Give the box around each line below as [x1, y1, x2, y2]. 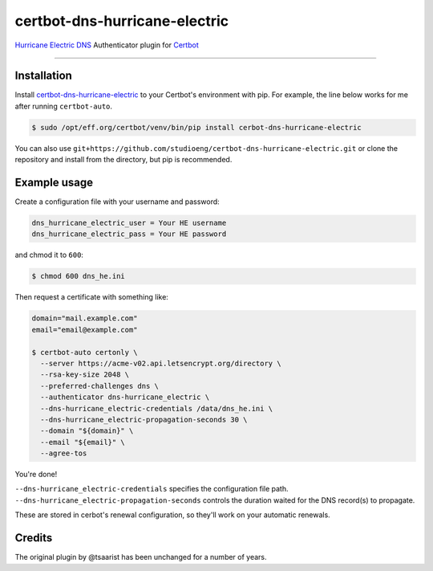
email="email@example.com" [31, 325, 138, 334]
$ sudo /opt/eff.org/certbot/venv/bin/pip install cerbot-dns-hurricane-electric [31, 123, 362, 132]
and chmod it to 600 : [14, 250, 84, 260]
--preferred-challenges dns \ [40, 381, 160, 390]
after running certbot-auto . [14, 101, 112, 111]
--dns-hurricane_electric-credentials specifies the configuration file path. [14, 484, 289, 494]
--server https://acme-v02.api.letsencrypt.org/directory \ [40, 358, 281, 368]
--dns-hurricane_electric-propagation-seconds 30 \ [40, 414, 248, 424]
